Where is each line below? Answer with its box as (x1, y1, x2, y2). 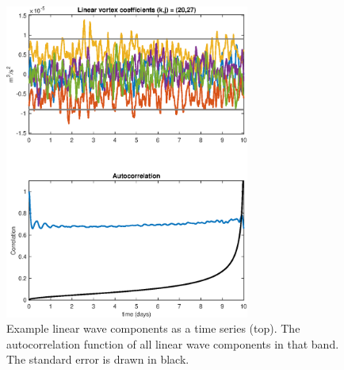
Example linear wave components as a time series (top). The (6, 320, 300, 337)
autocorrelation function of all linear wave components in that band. (6, 335, 339, 352)
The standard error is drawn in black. (6, 351, 189, 368)
